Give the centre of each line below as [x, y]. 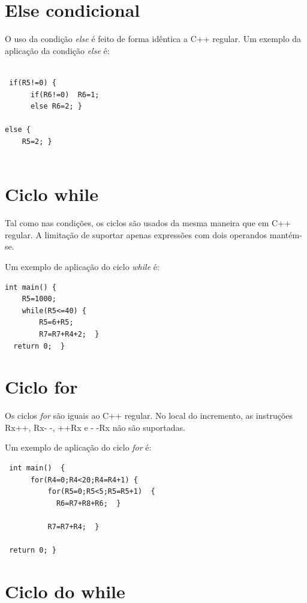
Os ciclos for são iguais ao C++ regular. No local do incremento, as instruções [149, 415]
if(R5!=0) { [33, 82]
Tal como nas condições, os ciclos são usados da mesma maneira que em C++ [148, 223]
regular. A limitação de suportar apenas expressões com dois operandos [136, 234]
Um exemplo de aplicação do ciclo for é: [78, 447]
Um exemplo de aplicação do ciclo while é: [82, 266]
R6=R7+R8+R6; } [88, 503]
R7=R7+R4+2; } [69, 334]
